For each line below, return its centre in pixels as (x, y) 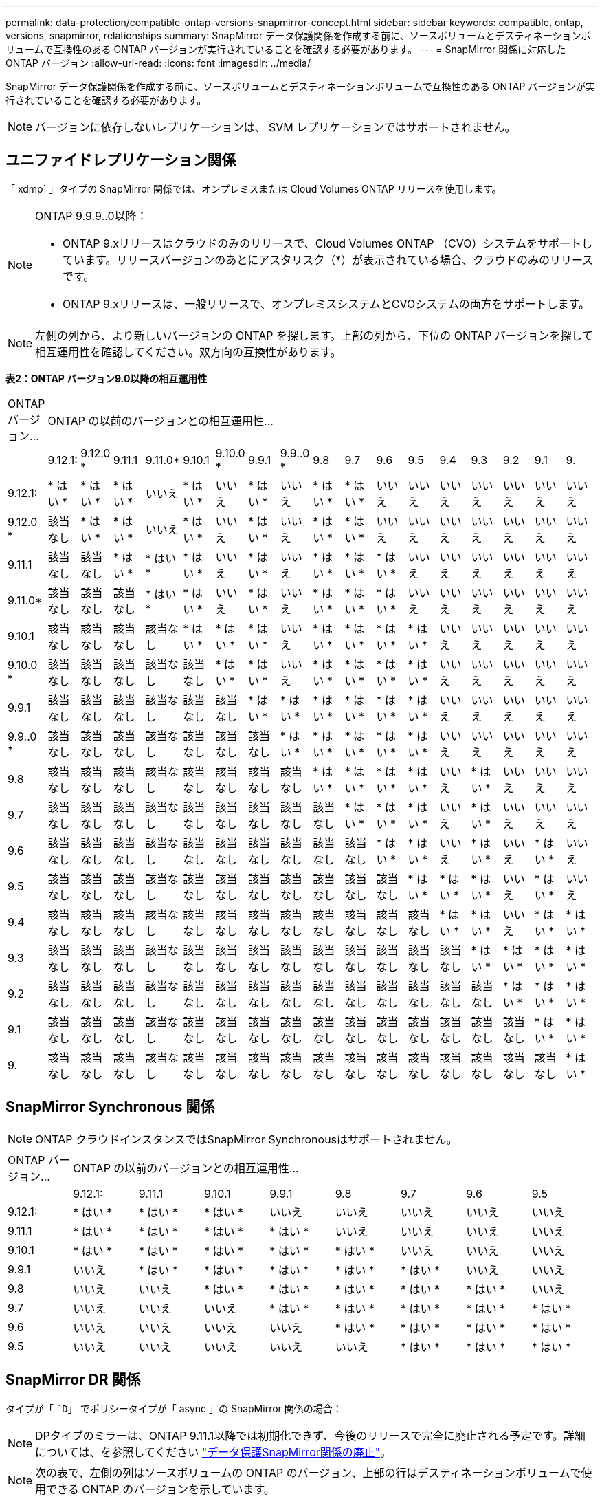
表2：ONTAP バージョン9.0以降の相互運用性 (107, 378)
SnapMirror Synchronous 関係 (110, 1107)
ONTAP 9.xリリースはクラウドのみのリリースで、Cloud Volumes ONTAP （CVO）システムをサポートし (328, 243)
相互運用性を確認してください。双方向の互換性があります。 (188, 352)
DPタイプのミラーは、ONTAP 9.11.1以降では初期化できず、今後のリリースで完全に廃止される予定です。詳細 (310, 1435)
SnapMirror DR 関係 (73, 1380)
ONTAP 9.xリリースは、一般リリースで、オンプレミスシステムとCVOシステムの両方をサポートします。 (326, 304)
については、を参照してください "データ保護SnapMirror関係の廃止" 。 (213, 1452)
